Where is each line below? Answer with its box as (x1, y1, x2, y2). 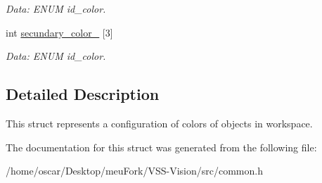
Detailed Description (6, 83, 160, 105)
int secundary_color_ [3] (6, 25, 113, 39)
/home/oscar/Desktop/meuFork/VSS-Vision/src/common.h (6, 163, 263, 178)
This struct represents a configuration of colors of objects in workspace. (6, 115, 313, 130)
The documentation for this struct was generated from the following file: (6, 139, 317, 154)
